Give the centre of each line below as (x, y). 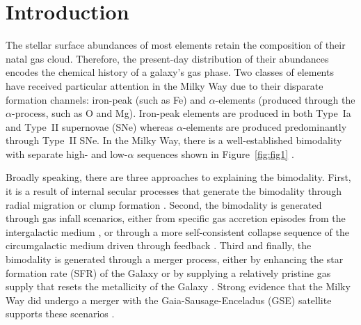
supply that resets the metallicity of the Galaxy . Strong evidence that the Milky (178, 286)
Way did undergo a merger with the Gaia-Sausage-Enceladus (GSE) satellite (169, 300)
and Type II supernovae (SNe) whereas (90, 126)
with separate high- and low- (67, 153)
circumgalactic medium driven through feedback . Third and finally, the (159, 245)
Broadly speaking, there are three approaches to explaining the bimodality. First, (178, 177)
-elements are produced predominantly (265, 126)
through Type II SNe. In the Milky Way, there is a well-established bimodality (174, 140)
